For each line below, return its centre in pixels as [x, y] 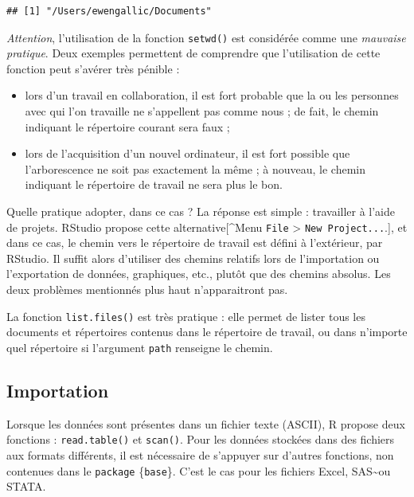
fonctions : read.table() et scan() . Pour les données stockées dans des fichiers [201, 439]
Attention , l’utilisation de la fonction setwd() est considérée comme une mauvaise [206, 37]
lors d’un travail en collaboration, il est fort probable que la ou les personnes [212, 95]
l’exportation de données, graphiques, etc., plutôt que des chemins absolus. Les [199, 274]
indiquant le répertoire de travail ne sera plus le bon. [154, 184]
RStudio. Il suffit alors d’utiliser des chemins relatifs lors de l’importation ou [193, 258]
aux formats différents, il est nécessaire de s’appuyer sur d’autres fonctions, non [200, 454]
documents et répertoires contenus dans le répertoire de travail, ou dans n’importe [207, 332]
